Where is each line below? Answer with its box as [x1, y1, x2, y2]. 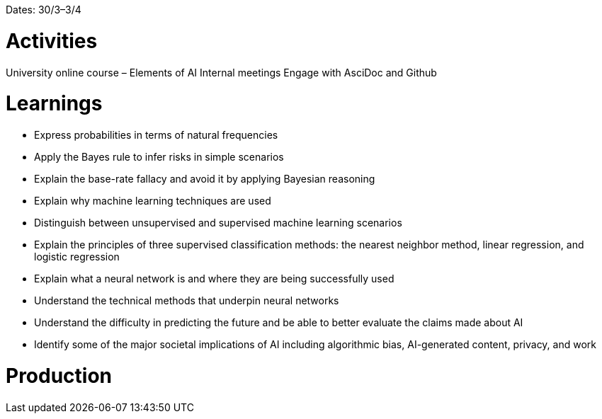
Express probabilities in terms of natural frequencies [34, 129, 278, 141]
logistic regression [34, 251, 120, 263]
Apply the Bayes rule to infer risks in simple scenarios [34, 151, 284, 163]
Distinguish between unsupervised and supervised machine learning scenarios [34, 217, 402, 229]
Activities [6, 28, 98, 53]
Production [6, 363, 113, 388]
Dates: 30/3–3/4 [6, 4, 81, 16]
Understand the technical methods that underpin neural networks [34, 294, 339, 306]
